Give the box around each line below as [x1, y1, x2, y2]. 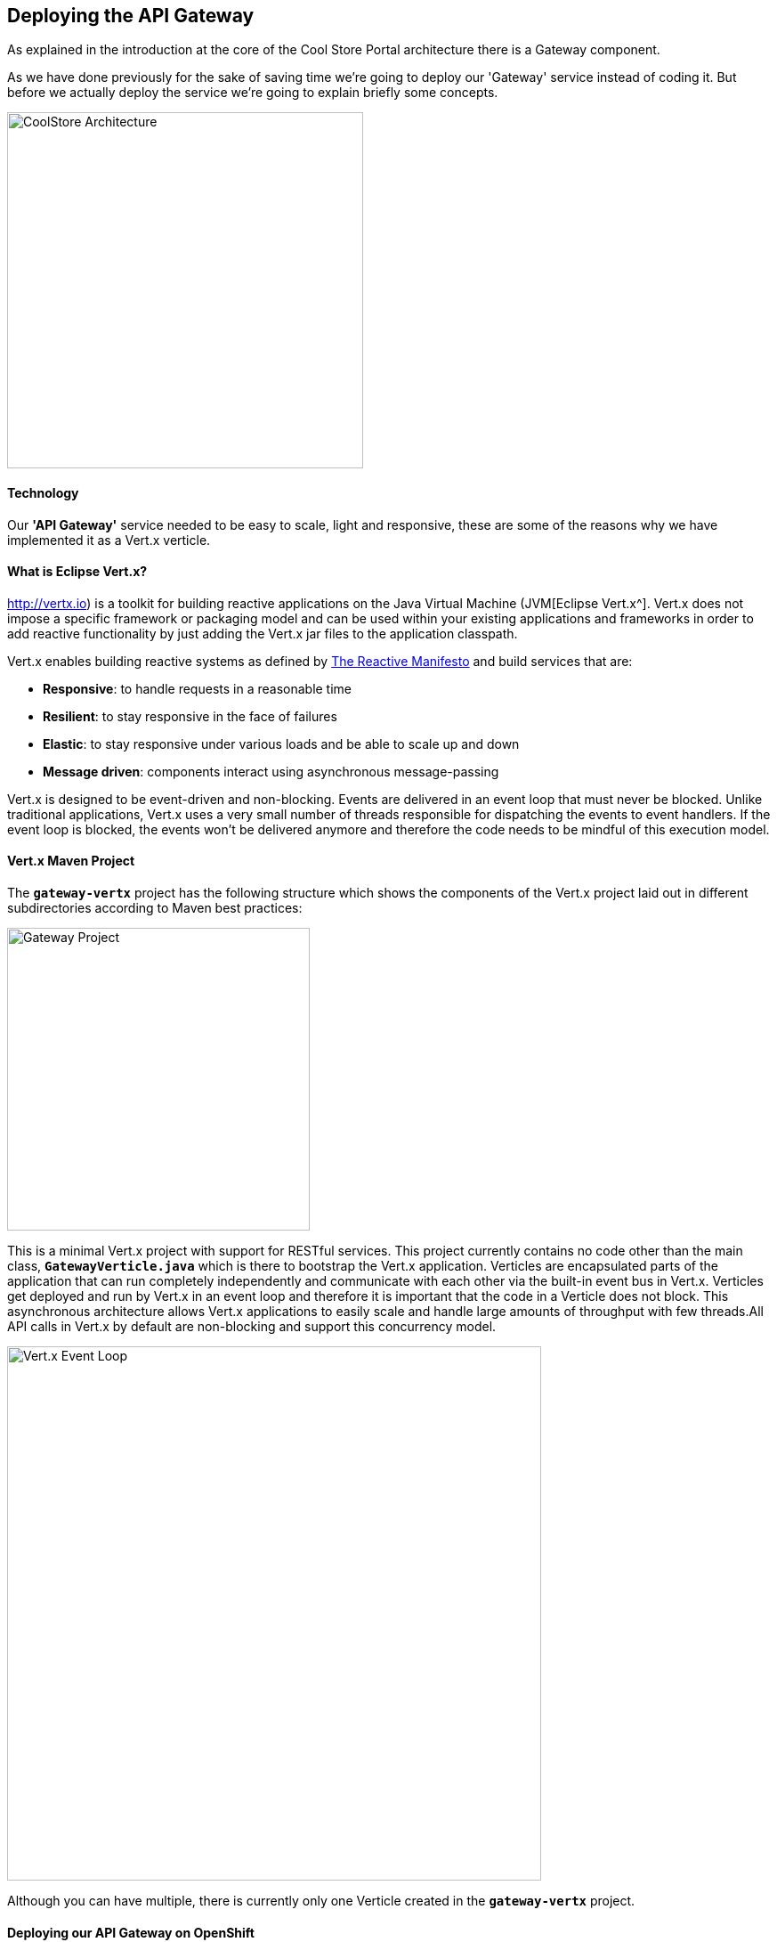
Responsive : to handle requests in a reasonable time [43, 680, 352, 696]
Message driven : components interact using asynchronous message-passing [43, 763, 499, 779]
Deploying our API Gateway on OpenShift [7, 1924, 255, 1940]
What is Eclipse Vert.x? [7, 564, 148, 580]
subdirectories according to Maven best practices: [7, 900, 303, 916]
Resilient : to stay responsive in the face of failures [43, 708, 337, 724]
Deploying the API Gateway [7, 4, 255, 27]
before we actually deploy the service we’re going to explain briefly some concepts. [7, 85, 498, 101]
